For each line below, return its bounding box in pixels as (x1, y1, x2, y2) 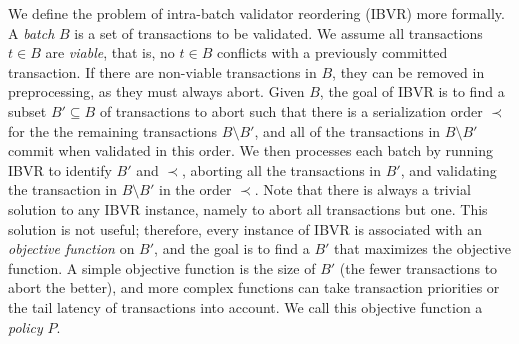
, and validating (400, 159, 497, 180)
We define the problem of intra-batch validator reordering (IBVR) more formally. (8, 3, 505, 23)
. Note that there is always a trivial (254, 179, 471, 200)
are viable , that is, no (45, 42, 175, 63)
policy (8, 316, 43, 337)
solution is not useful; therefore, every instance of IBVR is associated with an (8, 218, 482, 239)
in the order (158, 179, 232, 200)
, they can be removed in (332, 61, 485, 82)
